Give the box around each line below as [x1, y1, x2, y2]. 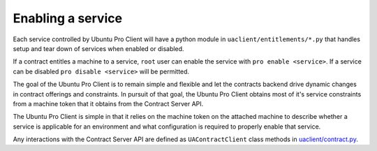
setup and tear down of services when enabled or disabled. [13, 44, 184, 52]
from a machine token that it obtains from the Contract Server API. [13, 99, 204, 108]
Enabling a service [13, 10, 122, 26]
